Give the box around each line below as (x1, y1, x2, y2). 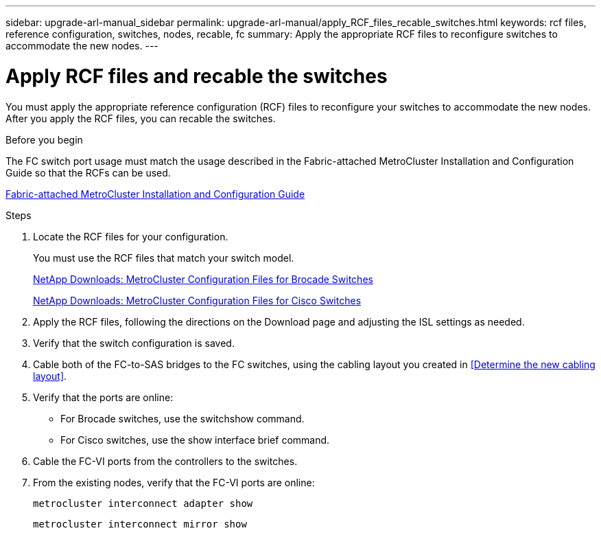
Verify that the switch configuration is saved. (33, 337, 235, 349)
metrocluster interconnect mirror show (33, 518, 247, 530)
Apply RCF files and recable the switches (5, 64, 388, 88)
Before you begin (5, 133, 83, 146)
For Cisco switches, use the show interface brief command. (60, 433, 330, 446)
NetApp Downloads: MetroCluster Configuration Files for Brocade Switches (33, 273, 373, 285)
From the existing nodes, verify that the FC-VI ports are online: (33, 476, 315, 488)
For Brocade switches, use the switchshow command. (60, 412, 305, 424)
